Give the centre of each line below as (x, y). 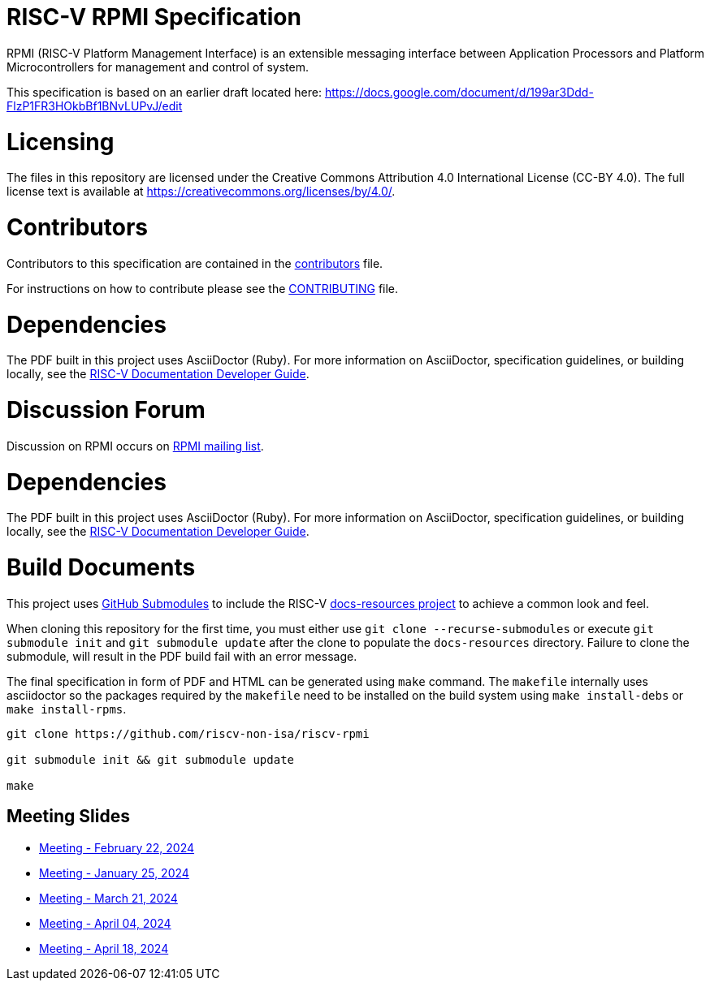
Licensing (61, 142)
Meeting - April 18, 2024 (104, 948)
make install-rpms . (67, 709)
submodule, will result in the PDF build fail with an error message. (182, 656)
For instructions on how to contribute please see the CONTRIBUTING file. (203, 288)
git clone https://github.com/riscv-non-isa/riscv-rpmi (188, 733)
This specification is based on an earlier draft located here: (165, 92)
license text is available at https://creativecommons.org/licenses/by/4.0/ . (201, 192)
